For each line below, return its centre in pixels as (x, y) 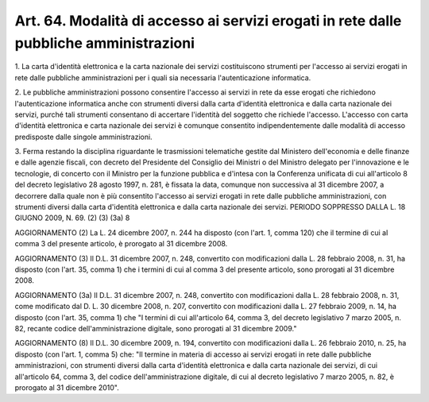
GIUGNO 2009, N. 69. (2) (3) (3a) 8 (72, 218)
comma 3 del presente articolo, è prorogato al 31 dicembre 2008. (121, 244)
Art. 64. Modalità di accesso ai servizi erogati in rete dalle (208, 21)
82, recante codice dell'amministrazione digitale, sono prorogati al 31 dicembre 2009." (156, 328)
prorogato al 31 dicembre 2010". (67, 387)
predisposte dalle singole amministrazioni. (83, 137)
